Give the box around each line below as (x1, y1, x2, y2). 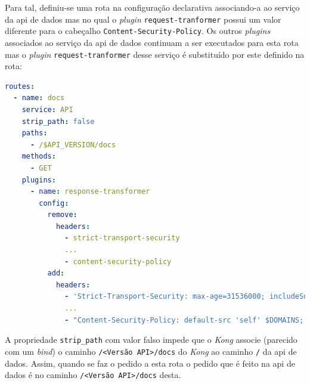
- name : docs (13, 94, 65, 103)
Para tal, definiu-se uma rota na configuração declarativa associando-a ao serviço (5, 1, 300, 13)
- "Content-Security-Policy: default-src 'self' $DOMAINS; (64, 315, 304, 324)
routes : (5, 82, 35, 91)
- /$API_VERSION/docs (30, 140, 116, 149)
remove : (47, 210, 77, 219)
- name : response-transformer (30, 187, 150, 196)
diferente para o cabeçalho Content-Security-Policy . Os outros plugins (5, 24, 271, 37)
